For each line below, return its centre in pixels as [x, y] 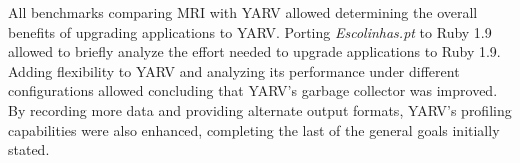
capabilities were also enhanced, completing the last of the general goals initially [254, 129]
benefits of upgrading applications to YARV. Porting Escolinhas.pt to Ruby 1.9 [250, 31]
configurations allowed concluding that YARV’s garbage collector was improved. [253, 90]
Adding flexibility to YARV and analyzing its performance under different [234, 70]
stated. [29, 149]
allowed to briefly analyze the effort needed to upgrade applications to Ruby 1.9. [254, 51]
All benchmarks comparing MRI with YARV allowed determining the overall [243, 12]
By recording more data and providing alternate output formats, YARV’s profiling [260, 109]
